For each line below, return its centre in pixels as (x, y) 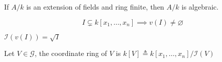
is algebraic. (200, 7)
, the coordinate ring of (71, 53)
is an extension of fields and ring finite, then (95, 7)
